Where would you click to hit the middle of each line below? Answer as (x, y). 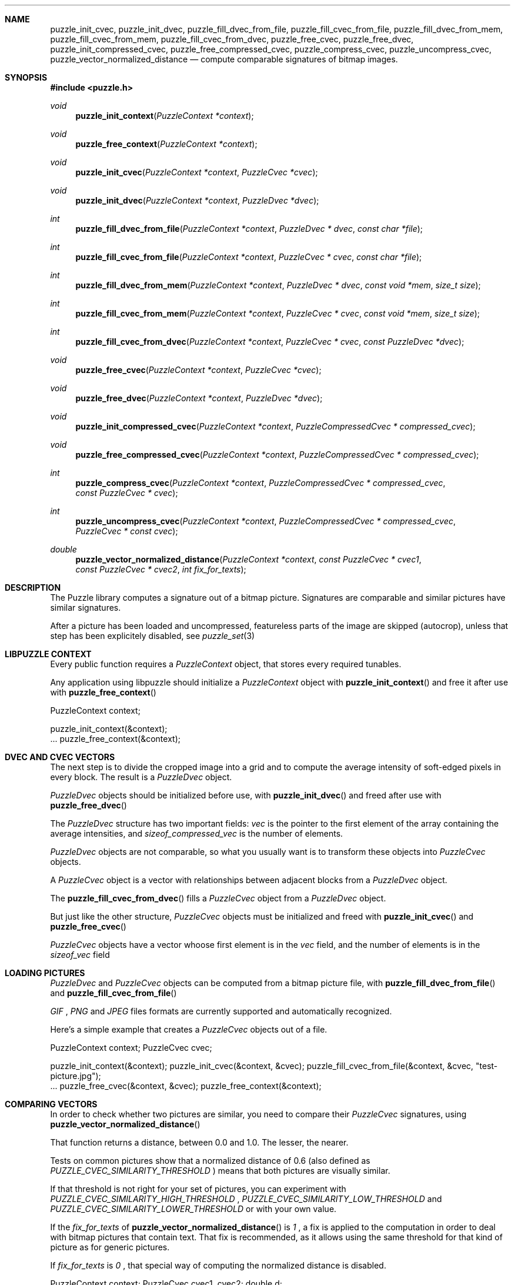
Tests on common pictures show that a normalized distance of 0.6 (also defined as (210, 1161)
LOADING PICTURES (45, 973)
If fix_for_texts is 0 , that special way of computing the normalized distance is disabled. (218, 1265)
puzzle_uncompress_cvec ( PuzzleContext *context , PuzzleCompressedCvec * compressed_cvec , (266, 521)
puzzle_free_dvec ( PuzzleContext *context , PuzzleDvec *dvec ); (199, 398)
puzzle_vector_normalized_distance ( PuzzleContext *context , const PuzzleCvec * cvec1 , (248, 559)
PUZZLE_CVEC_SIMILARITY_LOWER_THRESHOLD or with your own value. (193, 1209)
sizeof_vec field (80, 955)
